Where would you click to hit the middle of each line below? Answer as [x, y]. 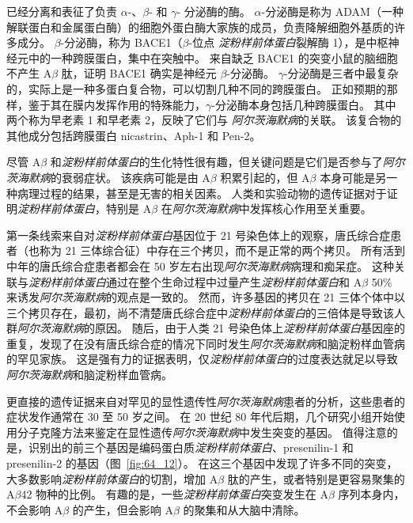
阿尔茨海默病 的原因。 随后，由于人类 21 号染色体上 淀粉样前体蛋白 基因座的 [211, 328]
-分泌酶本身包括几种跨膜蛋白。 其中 [304, 104]
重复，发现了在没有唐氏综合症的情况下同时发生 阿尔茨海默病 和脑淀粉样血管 [200, 343]
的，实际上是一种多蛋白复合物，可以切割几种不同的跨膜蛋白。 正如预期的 [197, 88]
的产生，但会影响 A [123, 509]
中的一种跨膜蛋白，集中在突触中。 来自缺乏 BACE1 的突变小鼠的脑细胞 [213, 57]
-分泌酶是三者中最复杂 [341, 73]
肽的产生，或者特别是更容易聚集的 [316, 478]
